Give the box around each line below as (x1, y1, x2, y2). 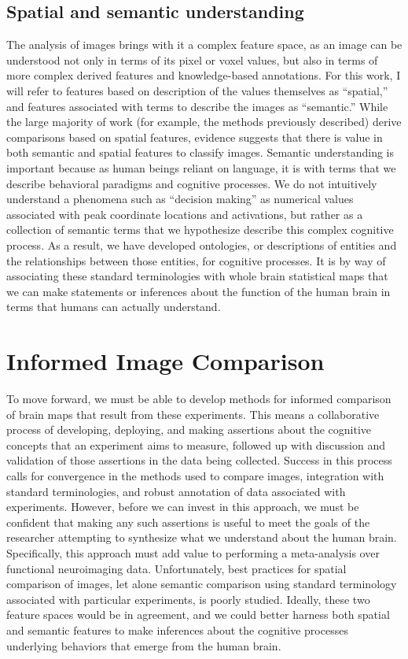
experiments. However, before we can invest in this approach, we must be (6, 498, 359, 515)
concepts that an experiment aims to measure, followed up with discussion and (6, 436, 385, 453)
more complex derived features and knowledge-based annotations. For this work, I (6, 67, 401, 83)
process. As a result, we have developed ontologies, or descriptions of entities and (6, 236, 397, 253)
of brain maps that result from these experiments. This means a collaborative (6, 405, 380, 422)
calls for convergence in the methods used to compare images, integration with (6, 467, 384, 483)
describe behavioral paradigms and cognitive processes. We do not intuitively (6, 175, 377, 191)
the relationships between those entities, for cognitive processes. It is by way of (6, 252, 386, 268)
